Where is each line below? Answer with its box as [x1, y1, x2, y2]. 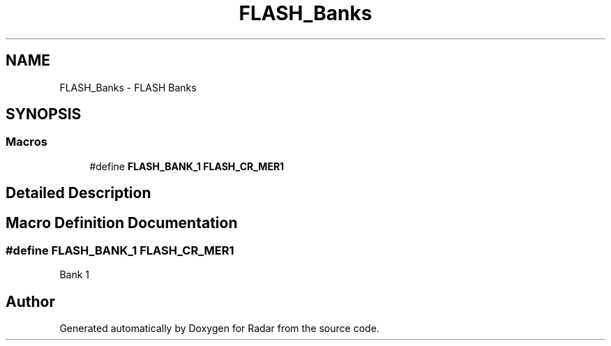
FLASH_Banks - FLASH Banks [59, 81, 197, 93]
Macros [6, 135, 47, 149]
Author [6, 292, 55, 310]
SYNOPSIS [6, 105, 82, 123]
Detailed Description [6, 184, 151, 202]
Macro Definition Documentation [6, 213, 238, 232]
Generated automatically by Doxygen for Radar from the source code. [59, 322, 379, 335]
